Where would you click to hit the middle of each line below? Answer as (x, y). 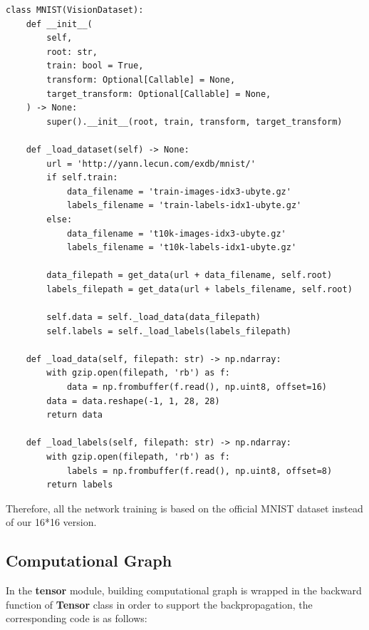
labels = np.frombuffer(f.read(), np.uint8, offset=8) (199, 471)
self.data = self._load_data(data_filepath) (154, 317)
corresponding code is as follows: (77, 618)
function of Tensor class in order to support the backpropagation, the (159, 604)
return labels (80, 485)
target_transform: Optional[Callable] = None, (159, 94)
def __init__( (59, 24)
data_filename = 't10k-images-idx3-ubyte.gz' (176, 233)
